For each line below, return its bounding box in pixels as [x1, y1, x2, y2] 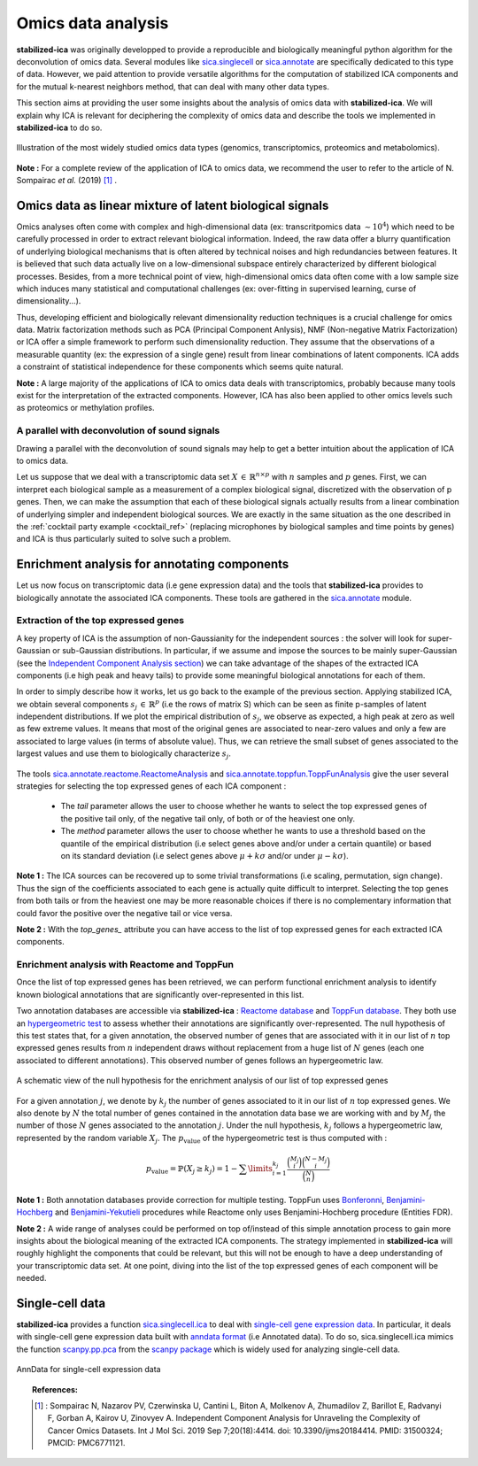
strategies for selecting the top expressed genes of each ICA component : [16, 781, 287, 791]
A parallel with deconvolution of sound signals [16, 425, 220, 437]
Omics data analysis [16, 13, 169, 33]
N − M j [304, 1154, 328, 1164]
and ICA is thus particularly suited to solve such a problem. [16, 534, 232, 544]
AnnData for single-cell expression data [16, 1364, 161, 1375]
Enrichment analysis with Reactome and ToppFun [16, 959, 235, 971]
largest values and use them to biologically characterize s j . [16, 748, 232, 761]
